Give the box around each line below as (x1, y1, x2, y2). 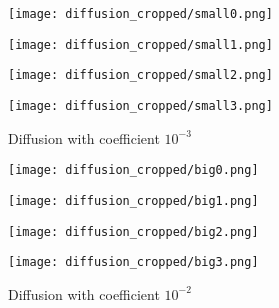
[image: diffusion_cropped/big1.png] (8, 193, 259, 208)
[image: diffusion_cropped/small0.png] (8, 7, 273, 21)
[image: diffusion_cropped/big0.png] (8, 163, 259, 178)
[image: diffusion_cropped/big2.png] (8, 224, 259, 239)
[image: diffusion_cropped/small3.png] (8, 98, 273, 113)
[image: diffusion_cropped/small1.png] (8, 37, 273, 52)
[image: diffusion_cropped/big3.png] (8, 255, 259, 270)
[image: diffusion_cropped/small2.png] (8, 68, 273, 83)
